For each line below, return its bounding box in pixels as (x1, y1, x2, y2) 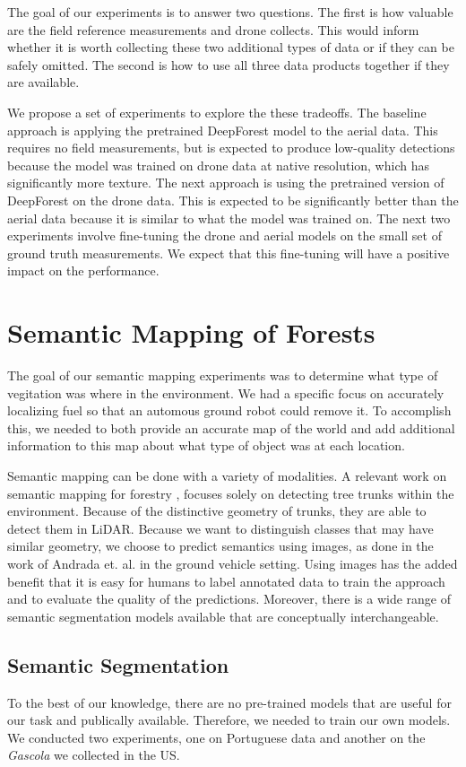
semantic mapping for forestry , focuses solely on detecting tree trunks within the (7, 484, 454, 502)
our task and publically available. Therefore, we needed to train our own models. (7, 710, 451, 729)
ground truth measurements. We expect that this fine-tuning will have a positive (7, 243, 450, 262)
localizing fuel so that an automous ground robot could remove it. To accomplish (7, 401, 452, 420)
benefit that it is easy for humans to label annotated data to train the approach (7, 571, 445, 590)
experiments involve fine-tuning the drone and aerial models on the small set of (7, 226, 442, 245)
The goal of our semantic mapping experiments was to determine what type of (7, 366, 438, 385)
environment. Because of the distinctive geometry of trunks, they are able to (7, 501, 427, 520)
